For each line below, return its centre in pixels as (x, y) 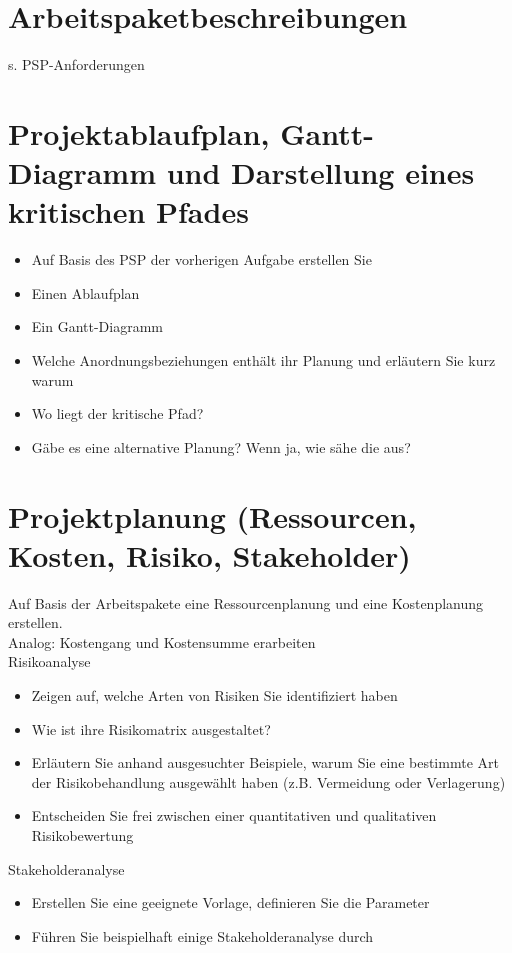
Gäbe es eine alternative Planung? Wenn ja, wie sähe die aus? (221, 446)
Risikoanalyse (49, 661)
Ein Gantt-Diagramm (97, 326)
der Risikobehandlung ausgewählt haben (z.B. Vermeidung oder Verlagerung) (268, 781)
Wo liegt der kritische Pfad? (117, 413)
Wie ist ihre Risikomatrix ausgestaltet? (151, 728)
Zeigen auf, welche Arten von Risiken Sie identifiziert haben (214, 695)
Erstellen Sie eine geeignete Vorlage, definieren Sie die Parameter (230, 902)
